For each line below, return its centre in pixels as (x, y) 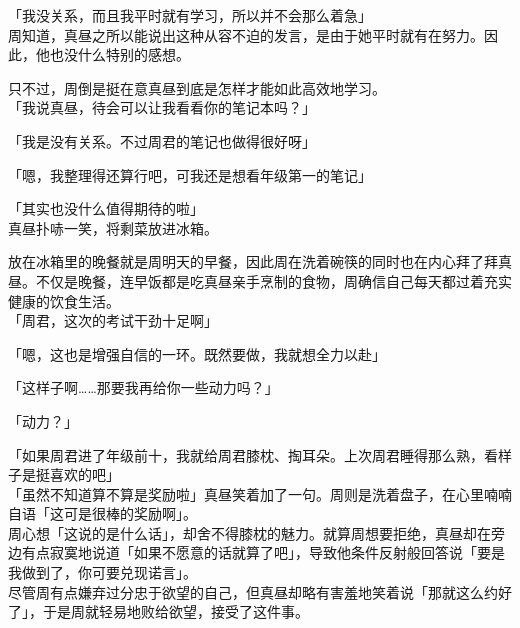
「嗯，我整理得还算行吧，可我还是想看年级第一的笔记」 (190, 174)
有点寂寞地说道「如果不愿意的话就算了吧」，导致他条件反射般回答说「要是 (263, 552)
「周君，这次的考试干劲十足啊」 (113, 320)
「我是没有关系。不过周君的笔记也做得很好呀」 (162, 140)
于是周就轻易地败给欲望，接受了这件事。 (175, 611)
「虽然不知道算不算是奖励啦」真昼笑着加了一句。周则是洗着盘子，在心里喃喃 (260, 493)
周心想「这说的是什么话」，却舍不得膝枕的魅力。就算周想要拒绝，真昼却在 (249, 532)
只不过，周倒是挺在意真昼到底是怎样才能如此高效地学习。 (197, 87)
